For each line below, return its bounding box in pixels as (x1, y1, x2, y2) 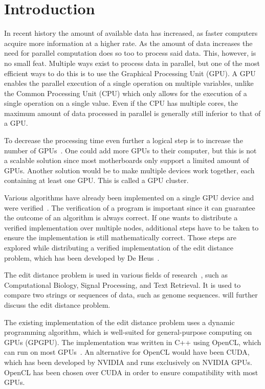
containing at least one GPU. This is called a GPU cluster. (4, 175, 189, 186)
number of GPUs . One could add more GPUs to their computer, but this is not (4, 145, 257, 155)
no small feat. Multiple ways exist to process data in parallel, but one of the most (4, 57, 260, 68)
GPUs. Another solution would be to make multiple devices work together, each (4, 165, 255, 175)
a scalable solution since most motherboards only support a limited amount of (4, 155, 249, 166)
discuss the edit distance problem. (4, 299, 111, 310)
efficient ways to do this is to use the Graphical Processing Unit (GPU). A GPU (4, 67, 256, 78)
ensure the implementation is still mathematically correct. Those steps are (4, 232, 237, 243)
